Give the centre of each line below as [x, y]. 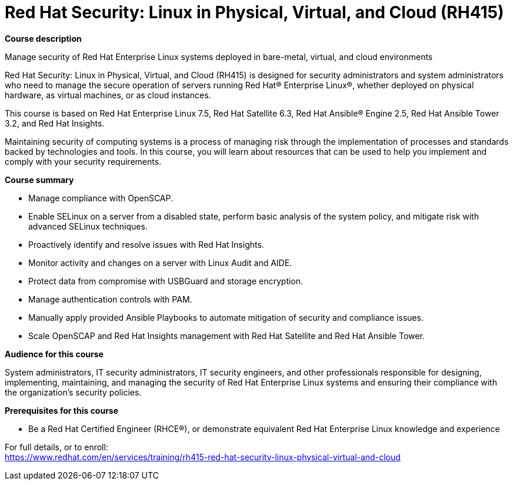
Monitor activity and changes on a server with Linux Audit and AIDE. [160, 263]
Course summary [39, 180]
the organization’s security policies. [73, 392]
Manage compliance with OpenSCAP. [101, 198]
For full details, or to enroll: [56, 447]
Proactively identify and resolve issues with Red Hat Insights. [146, 244]
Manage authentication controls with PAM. [110, 299]
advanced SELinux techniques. [88, 226]
